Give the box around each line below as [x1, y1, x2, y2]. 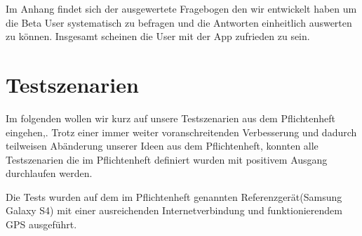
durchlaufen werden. [6, 166, 93, 181]
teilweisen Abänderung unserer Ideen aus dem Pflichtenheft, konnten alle [6, 138, 319, 153]
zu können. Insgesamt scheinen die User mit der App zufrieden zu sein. [6, 29, 310, 44]
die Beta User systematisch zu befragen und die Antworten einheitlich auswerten [6, 15, 352, 29]
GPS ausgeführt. [6, 217, 77, 232]
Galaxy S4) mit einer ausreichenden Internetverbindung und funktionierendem [6, 203, 342, 218]
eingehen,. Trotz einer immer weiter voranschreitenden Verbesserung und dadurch [6, 124, 357, 139]
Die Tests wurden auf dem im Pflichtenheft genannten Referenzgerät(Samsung [6, 189, 342, 204]
